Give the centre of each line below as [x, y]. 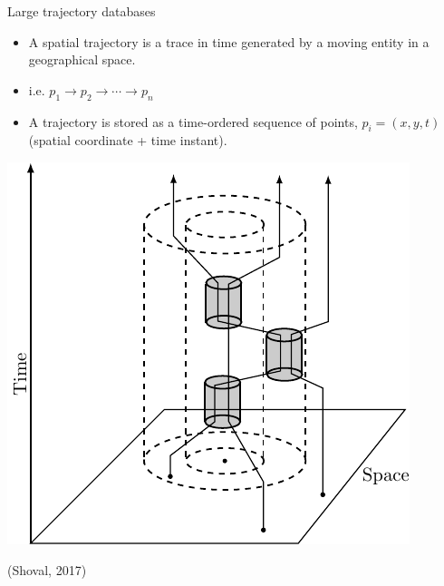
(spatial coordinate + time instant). [128, 140]
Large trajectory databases [82, 11]
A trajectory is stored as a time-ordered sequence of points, [193, 121]
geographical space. [82, 59]
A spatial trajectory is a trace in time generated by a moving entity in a [229, 41]
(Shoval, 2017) [47, 569]
